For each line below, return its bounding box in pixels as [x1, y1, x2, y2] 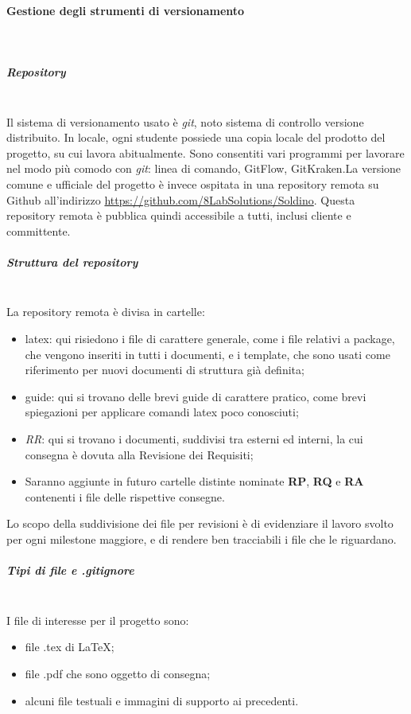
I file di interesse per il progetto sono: [6, 611, 189, 628]
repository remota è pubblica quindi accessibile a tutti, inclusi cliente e [6, 207, 351, 224]
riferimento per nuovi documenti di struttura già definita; [25, 361, 304, 378]
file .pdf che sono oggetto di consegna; [25, 665, 211, 681]
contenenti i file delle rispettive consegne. [25, 488, 225, 505]
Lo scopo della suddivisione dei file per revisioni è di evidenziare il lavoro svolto [6, 515, 394, 532]
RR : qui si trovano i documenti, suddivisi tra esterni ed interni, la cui [25, 431, 363, 447]
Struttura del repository [6, 253, 138, 270]
